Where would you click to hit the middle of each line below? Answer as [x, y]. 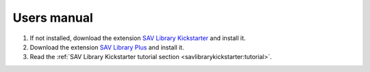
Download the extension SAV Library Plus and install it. [107, 47]
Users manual [53, 18]
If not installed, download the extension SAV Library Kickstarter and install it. [138, 38]
